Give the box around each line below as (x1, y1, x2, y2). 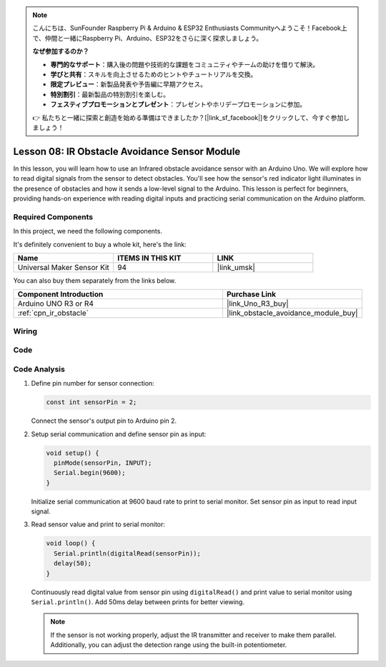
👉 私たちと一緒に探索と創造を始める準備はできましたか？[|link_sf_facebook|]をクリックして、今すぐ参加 (32, 113, 344, 121)
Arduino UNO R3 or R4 (17, 299, 94, 309)
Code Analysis (13, 364, 66, 374)
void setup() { (46, 448, 99, 457)
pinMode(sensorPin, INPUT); (54, 458, 152, 467)
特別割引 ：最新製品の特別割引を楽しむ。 (50, 90, 169, 99)
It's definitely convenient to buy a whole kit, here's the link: (13, 240, 187, 249)
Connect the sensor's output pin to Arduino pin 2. (31, 416, 177, 425)
